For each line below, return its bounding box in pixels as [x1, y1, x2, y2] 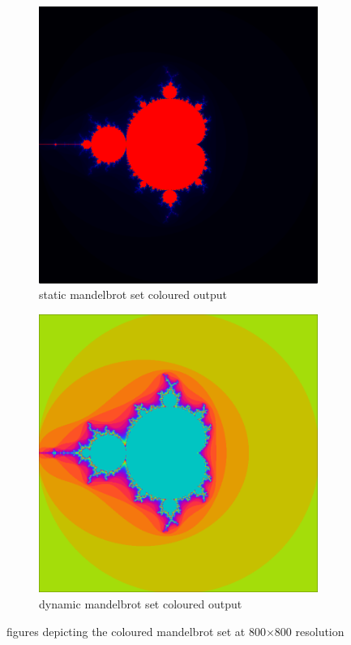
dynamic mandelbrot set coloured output [39, 595, 242, 613]
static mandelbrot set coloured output [39, 286, 228, 303]
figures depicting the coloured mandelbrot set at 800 [6, 622, 266, 639]
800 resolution [274, 622, 345, 639]
